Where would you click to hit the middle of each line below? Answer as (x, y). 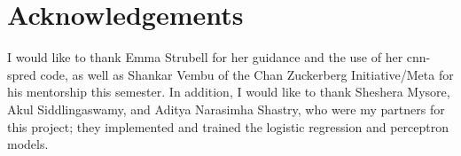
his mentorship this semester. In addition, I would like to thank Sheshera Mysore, (229, 92)
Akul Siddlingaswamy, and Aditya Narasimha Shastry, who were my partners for (226, 109)
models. (28, 144)
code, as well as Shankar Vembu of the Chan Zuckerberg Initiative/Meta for (247, 74)
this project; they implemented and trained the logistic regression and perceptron (228, 126)
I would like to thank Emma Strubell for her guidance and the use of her (205, 57)
